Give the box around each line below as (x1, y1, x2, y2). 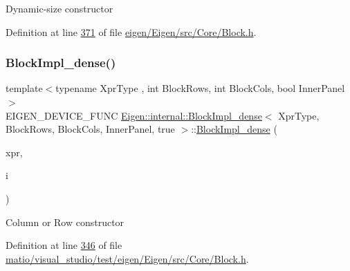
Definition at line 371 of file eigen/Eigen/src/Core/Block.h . (6, 24, 257, 39)
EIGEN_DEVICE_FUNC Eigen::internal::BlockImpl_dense (6, 108, 262, 122)
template (6, 81, 43, 95)
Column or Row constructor (6, 214, 125, 229)
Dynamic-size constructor (6, 1, 113, 15)
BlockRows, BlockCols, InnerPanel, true (6, 122, 175, 136)
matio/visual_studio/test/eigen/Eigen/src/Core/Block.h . (6, 251, 249, 265)
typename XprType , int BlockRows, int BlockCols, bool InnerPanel (55, 81, 345, 95)
